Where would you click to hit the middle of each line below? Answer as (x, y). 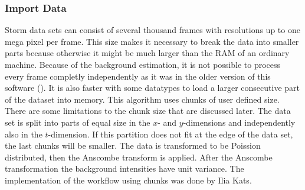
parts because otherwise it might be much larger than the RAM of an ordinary (147, 53)
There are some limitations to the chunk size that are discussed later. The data (148, 111)
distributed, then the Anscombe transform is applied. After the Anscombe (139, 157)
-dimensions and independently (239, 122)
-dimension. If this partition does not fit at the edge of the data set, (170, 134)
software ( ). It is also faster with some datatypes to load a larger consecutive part (152, 88)
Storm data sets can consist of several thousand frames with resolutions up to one (152, 30)
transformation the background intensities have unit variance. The (124, 168)
